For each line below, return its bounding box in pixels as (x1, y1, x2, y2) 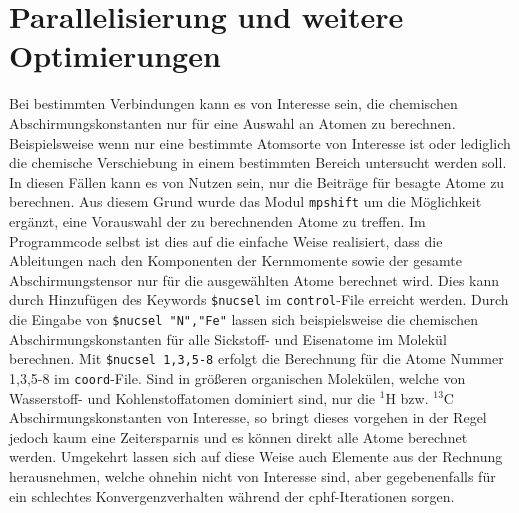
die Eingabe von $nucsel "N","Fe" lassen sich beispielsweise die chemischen (9, 308, 479, 329)
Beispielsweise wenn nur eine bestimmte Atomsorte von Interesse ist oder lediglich (9, 132, 511, 153)
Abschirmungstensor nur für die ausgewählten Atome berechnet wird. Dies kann (9, 269, 500, 290)
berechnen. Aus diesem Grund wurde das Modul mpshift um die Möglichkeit (9, 191, 482, 212)
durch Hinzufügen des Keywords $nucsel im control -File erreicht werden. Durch (9, 289, 509, 310)
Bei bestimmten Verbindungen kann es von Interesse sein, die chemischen (9, 93, 458, 114)
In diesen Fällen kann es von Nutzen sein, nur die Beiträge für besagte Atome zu (9, 171, 505, 192)
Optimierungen (9, 35, 221, 76)
